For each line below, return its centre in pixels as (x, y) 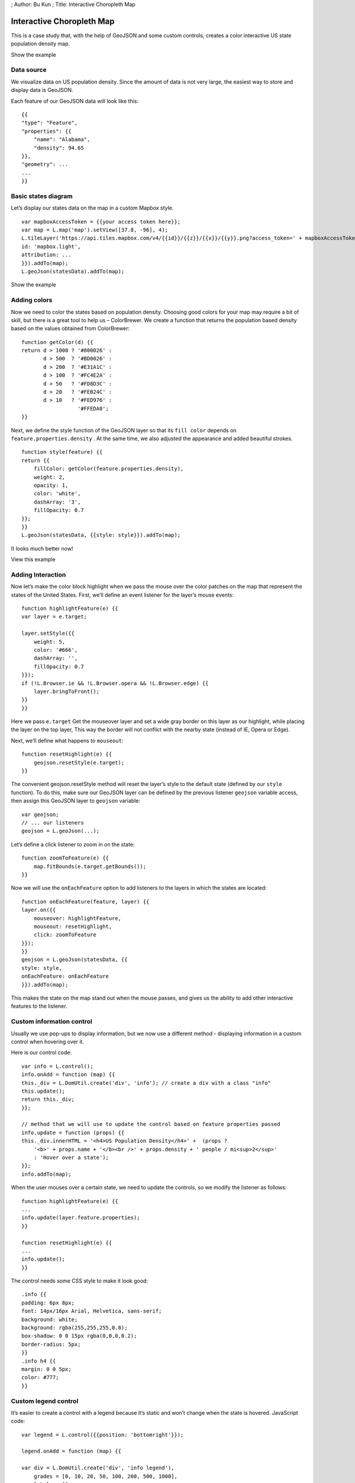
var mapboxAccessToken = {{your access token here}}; (101, 222)
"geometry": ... (45, 164)
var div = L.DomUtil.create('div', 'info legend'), (98, 1468)
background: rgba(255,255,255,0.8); (75, 1328)
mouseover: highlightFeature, (77, 918)
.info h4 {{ (39, 1361)
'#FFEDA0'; (93, 408)
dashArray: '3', (57, 502)
